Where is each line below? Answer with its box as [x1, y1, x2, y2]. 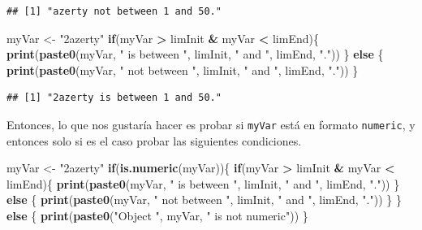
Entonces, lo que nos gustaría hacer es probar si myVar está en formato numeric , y [6, 115, 416, 132]
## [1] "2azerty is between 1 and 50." [6, 92, 222, 104]
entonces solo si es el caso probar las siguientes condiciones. [6, 132, 302, 149]
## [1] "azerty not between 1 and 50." [6, 6, 222, 17]
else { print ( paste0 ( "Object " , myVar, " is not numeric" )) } [6, 207, 308, 223]
